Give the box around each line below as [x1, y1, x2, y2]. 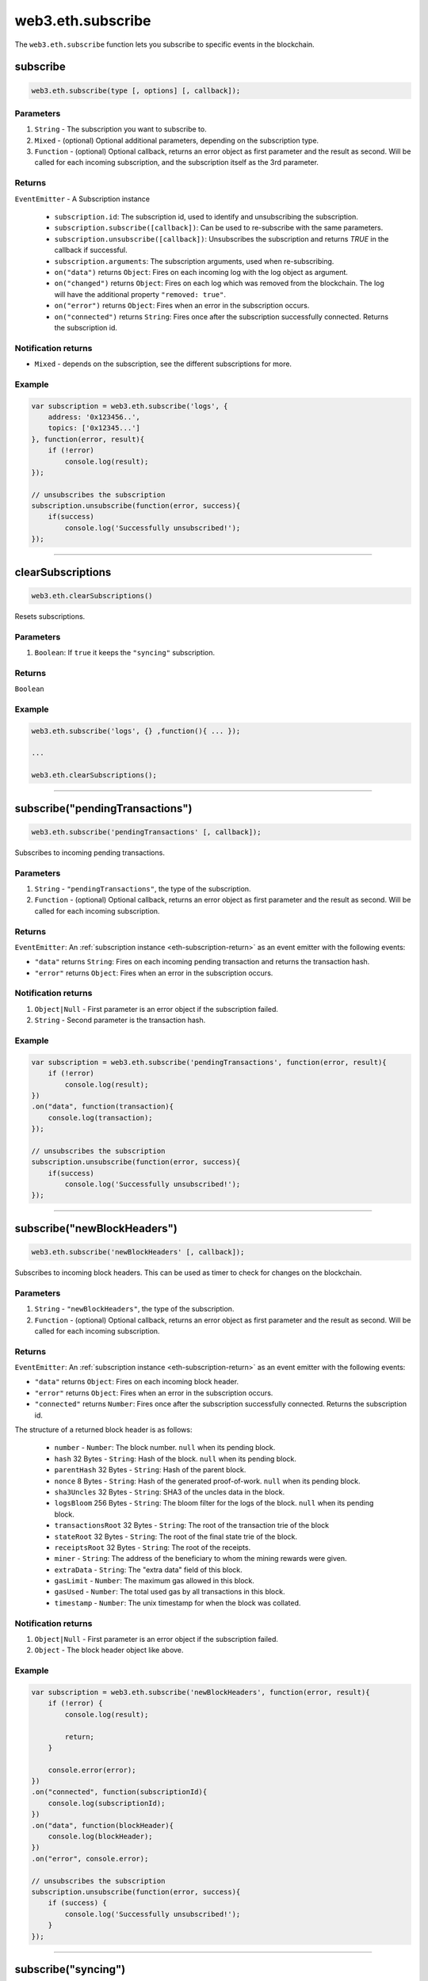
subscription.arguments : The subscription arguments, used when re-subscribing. [54, 256, 334, 265]
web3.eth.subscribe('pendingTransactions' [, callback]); [31, 827, 262, 836]
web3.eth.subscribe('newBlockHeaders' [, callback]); [31, 1248, 245, 1257]
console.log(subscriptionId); [48, 1799, 166, 1807]
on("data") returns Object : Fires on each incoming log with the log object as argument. [54, 267, 349, 277]
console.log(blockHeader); [48, 1832, 154, 1842]
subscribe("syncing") [14, 1962, 126, 1976]
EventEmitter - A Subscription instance [14, 194, 151, 204]
